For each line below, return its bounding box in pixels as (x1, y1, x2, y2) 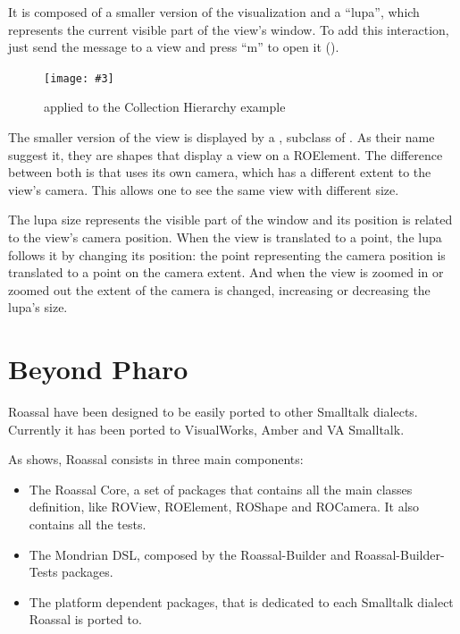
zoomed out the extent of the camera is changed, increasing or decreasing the (8, 280, 431, 299)
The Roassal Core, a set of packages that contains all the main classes (29, 479, 413, 498)
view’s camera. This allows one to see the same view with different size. (8, 180, 399, 199)
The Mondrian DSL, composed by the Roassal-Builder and (29, 545, 351, 563)
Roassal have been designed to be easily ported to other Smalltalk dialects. (8, 402, 418, 421)
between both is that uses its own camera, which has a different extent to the (8, 163, 431, 182)
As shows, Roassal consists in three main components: (8, 450, 304, 469)
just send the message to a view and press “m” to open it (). (8, 38, 339, 56)
